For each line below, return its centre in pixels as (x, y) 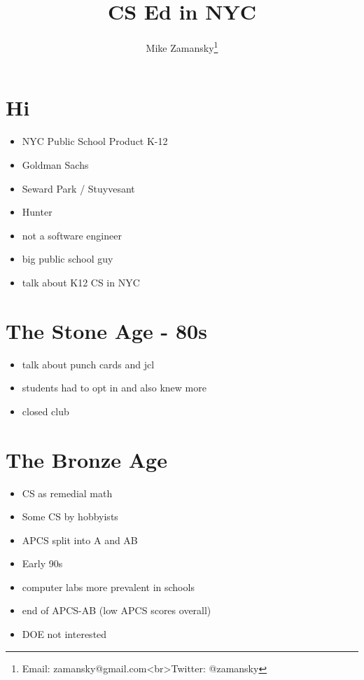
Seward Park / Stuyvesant (78, 188)
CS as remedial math (67, 493)
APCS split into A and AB (80, 540)
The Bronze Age (86, 459)
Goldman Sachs (55, 164)
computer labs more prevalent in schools (108, 587)
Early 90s (42, 563)
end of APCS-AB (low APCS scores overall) (117, 610)
